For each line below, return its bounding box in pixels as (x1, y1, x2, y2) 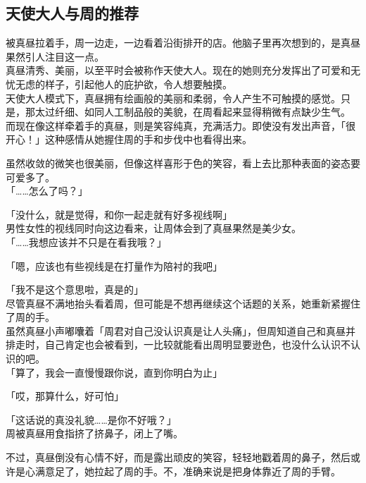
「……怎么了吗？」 (6, 183, 88, 198)
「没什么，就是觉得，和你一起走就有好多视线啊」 (6, 207, 232, 221)
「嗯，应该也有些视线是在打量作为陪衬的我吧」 (6, 258, 222, 273)
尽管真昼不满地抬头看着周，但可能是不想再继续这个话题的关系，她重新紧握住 (6, 295, 360, 310)
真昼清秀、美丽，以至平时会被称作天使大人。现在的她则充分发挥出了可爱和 (6, 63, 351, 78)
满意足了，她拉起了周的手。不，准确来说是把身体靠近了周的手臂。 (34, 463, 341, 478)
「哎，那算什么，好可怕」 (6, 389, 124, 403)
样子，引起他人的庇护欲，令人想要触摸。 (44, 76, 232, 91)
